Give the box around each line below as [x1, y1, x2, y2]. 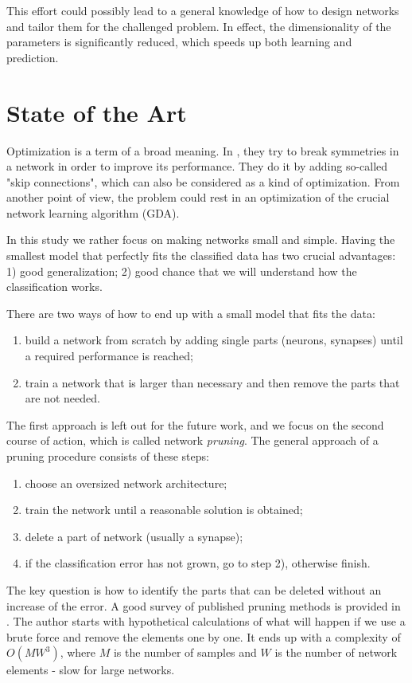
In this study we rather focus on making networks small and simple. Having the [6, 231, 395, 248]
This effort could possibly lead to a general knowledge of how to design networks [6, 2, 399, 18]
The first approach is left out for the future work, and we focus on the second [6, 416, 384, 433]
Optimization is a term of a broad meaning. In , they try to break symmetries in [6, 142, 399, 159]
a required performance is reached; [25, 347, 193, 364]
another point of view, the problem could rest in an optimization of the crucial [6, 189, 390, 206]
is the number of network [274, 644, 398, 661]
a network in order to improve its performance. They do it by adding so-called [6, 158, 388, 175]
